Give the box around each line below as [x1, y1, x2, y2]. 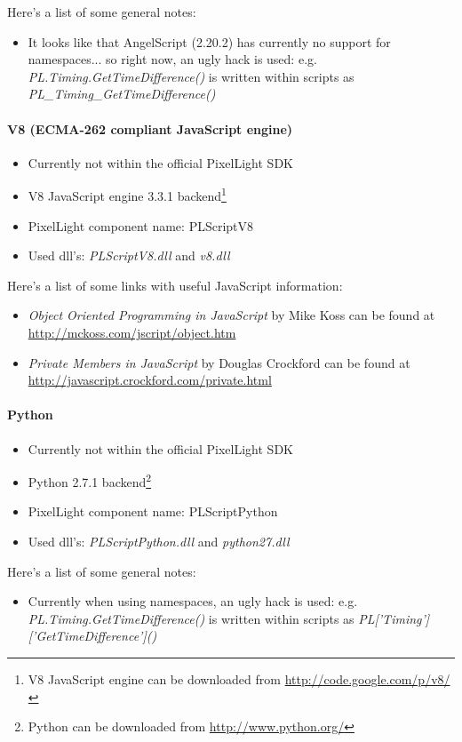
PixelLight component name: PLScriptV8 [28, 216, 254, 235]
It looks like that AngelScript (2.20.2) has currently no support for [28, 32, 391, 51]
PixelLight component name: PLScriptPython [28, 502, 278, 521]
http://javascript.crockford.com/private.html [28, 371, 272, 389]
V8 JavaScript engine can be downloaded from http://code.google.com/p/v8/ [28, 669, 450, 688]
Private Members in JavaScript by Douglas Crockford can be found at [28, 353, 410, 371]
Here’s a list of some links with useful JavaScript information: [7, 275, 343, 294]
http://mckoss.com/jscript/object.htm [28, 323, 236, 341]
